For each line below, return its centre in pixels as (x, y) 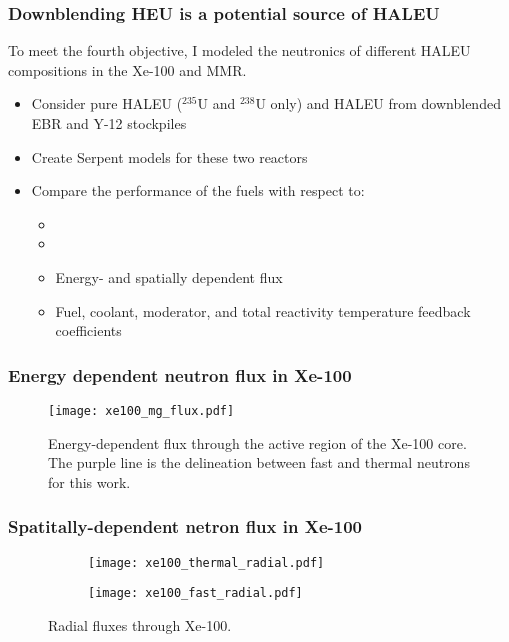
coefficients (88, 330)
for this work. (89, 481)
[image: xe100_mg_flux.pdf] (141, 410)
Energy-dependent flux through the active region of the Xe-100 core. (257, 442)
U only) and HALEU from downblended (378, 103)
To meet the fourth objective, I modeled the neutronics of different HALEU (239, 50)
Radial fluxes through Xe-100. (140, 624)
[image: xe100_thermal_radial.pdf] (206, 562)
